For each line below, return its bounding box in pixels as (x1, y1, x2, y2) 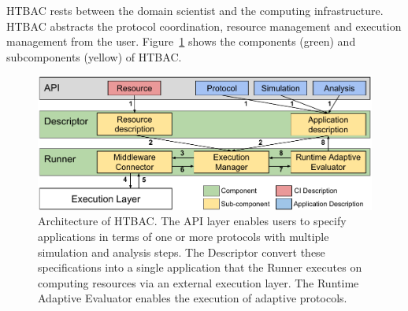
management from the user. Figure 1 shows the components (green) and (6, 33, 356, 50)
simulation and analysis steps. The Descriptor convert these (38, 243, 325, 260)
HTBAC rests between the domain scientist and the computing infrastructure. (6, 2, 384, 18)
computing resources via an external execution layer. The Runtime (38, 274, 359, 291)
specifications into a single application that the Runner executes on (38, 259, 362, 276)
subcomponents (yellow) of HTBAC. (6, 48, 182, 65)
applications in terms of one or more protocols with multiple (38, 228, 329, 244)
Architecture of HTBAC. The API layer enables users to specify (38, 213, 347, 229)
